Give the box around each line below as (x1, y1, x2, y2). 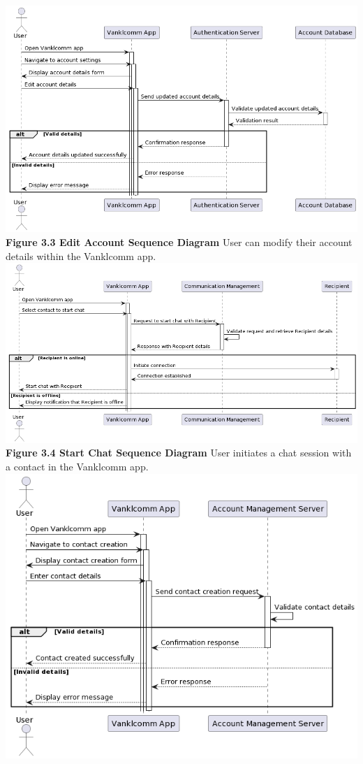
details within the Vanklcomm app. (6, 248, 156, 263)
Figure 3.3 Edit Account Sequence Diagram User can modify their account (6, 234, 353, 249)
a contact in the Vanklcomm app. (6, 459, 149, 473)
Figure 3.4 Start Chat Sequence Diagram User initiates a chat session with (6, 445, 352, 460)
